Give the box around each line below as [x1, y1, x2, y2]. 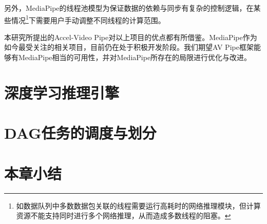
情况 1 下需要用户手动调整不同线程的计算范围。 [11, 13, 165, 25]
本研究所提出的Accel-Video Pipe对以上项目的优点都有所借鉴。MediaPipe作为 [4, 31, 257, 42]
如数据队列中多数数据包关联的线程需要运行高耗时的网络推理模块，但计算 [16, 200, 261, 211]
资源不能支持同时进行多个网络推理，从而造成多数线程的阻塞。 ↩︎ [16, 210, 231, 221]
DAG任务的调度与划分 [4, 122, 157, 143]
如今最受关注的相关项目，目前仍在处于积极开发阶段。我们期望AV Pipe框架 [4, 42, 254, 52]
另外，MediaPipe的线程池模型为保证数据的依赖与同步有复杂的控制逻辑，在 [4, 3, 254, 13]
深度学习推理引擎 [4, 82, 120, 103]
